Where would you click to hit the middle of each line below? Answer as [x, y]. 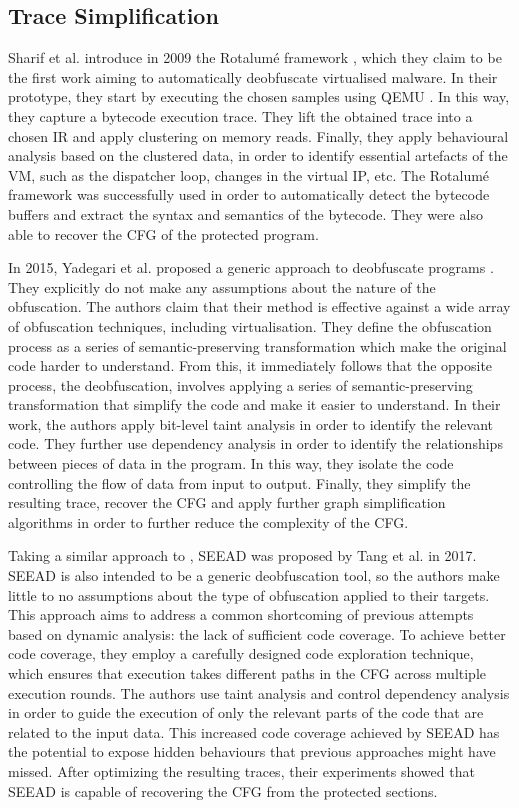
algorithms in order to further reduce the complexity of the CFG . [208, 521]
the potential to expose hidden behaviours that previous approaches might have [252, 751]
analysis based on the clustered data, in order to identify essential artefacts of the [258, 155]
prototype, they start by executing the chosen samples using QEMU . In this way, [259, 96]
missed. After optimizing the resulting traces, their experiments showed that [241, 770]
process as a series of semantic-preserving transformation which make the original [257, 345]
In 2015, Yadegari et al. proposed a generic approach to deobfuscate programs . [251, 267]
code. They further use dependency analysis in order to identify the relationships [255, 443]
